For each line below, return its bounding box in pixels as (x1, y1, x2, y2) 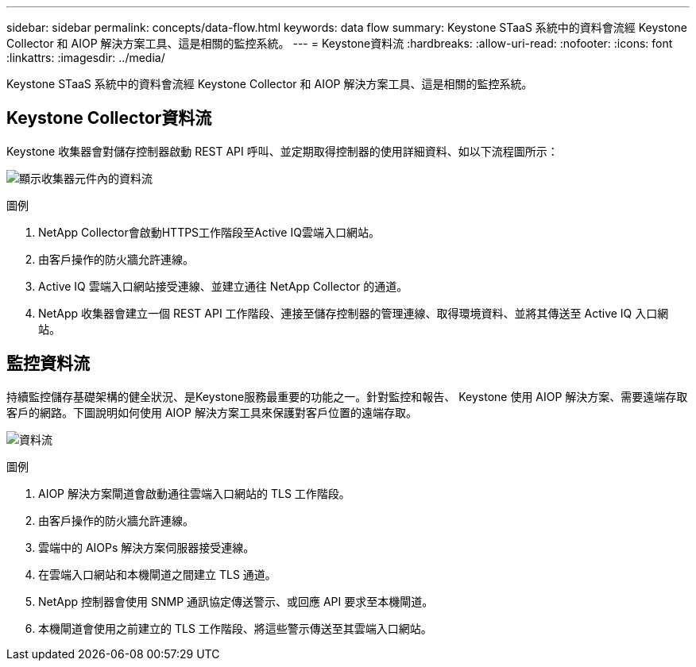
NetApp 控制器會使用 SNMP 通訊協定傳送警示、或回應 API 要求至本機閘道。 (38, 594, 434, 608)
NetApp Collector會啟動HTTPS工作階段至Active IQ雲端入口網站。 (38, 225, 380, 239)
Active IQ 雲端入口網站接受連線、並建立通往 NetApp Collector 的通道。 (38, 279, 408, 293)
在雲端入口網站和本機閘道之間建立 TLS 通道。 (38, 567, 276, 581)
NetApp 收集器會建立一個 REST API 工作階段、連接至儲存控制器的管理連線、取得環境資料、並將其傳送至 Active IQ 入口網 (38, 306, 669, 320)
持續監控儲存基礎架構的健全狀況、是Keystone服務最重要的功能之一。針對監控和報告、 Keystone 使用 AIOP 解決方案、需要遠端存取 (6, 389, 688, 403)
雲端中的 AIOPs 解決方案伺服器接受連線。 (38, 540, 255, 554)
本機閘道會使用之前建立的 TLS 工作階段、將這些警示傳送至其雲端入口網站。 (38, 621, 432, 635)
